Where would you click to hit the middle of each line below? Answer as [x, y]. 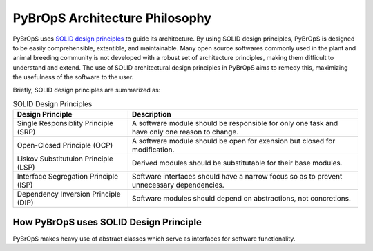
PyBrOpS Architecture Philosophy [112, 18]
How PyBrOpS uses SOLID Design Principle [107, 222]
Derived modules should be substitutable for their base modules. [237, 163]
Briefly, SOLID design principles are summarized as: [87, 90]
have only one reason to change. [185, 132]
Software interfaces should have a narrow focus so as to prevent [237, 177]
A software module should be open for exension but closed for [233, 141]
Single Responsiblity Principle [65, 123]
